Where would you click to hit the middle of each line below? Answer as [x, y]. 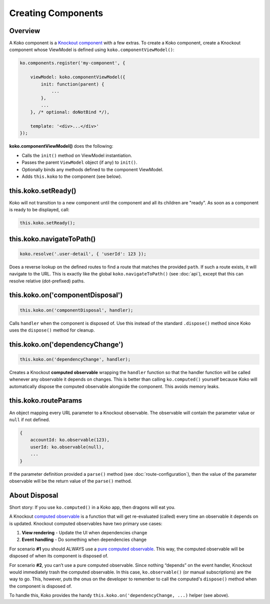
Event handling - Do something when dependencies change [84, 540]
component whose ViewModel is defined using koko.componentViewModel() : [92, 50]
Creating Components [56, 13]
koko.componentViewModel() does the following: [61, 146]
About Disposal [34, 495]
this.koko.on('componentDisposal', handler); [76, 310]
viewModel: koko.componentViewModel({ [78, 77]
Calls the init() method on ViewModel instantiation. [77, 155]
